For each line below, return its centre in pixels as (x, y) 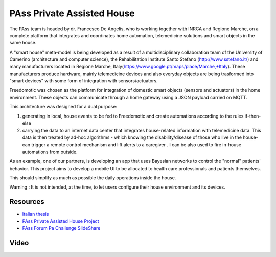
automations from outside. (50, 152)
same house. (23, 43)
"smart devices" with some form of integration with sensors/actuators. (84, 81)
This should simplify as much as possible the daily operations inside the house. (93, 178)
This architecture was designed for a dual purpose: (63, 107)
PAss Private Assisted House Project (61, 221)
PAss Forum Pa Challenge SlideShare (61, 228)
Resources (27, 202)
